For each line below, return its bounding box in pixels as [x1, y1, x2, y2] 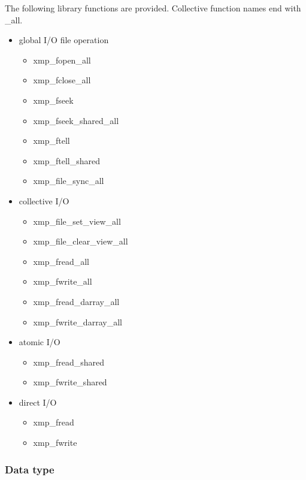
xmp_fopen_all [33, 53, 91, 66]
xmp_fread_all [33, 255, 89, 267]
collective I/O [19, 194, 69, 207]
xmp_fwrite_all [33, 275, 92, 288]
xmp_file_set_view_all [33, 215, 121, 227]
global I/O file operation [19, 34, 109, 46]
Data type [5, 461, 54, 476]
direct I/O [19, 396, 57, 408]
